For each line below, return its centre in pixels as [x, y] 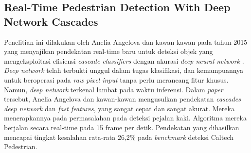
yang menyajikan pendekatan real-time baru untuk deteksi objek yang [108, 51]
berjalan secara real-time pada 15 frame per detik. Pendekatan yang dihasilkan [122, 127]
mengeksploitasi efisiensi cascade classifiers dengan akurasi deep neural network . [124, 60]
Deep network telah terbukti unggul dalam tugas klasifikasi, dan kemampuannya [124, 70]
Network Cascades [51, 21]
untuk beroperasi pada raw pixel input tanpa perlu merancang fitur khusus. [116, 79]
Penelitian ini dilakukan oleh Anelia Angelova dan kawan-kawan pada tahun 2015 [126, 42]
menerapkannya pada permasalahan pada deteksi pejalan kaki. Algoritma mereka [125, 118]
